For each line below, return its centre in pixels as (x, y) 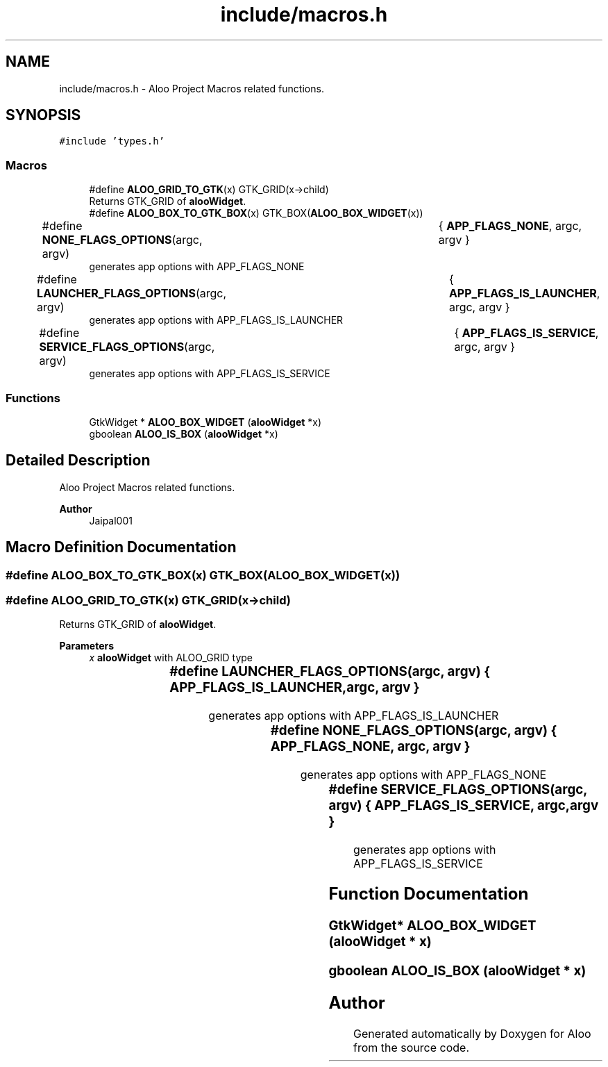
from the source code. (412, 1047)
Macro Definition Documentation (121, 547)
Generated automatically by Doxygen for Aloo (472, 1033)
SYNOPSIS (43, 115)
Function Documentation (429, 894)
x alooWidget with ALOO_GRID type (171, 658)
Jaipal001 (111, 520)
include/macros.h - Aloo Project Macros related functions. (192, 88)
